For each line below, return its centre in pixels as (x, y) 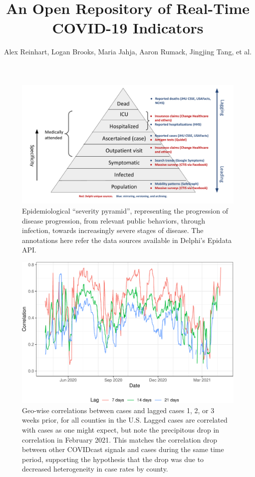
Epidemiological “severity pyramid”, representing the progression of (125, 211)
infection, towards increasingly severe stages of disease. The (113, 230)
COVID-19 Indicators (128, 28)
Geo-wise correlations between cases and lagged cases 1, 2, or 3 (118, 410)
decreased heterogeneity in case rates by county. (95, 469)
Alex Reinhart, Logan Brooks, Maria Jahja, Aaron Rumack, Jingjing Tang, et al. (128, 52)
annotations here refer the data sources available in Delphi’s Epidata (127, 240)
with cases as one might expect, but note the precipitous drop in (121, 430)
